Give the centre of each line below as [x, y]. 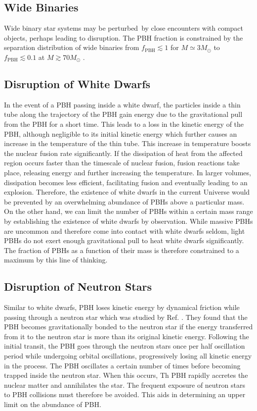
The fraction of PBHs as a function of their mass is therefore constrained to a [122, 250]
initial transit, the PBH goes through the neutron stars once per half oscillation [125, 346]
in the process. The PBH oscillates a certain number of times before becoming [122, 365]
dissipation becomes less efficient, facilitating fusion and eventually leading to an [126, 182]
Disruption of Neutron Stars [78, 286]
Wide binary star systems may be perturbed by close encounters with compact [124, 28]
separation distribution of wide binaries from [72, 47]
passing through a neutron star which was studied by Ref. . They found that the [126, 317]
